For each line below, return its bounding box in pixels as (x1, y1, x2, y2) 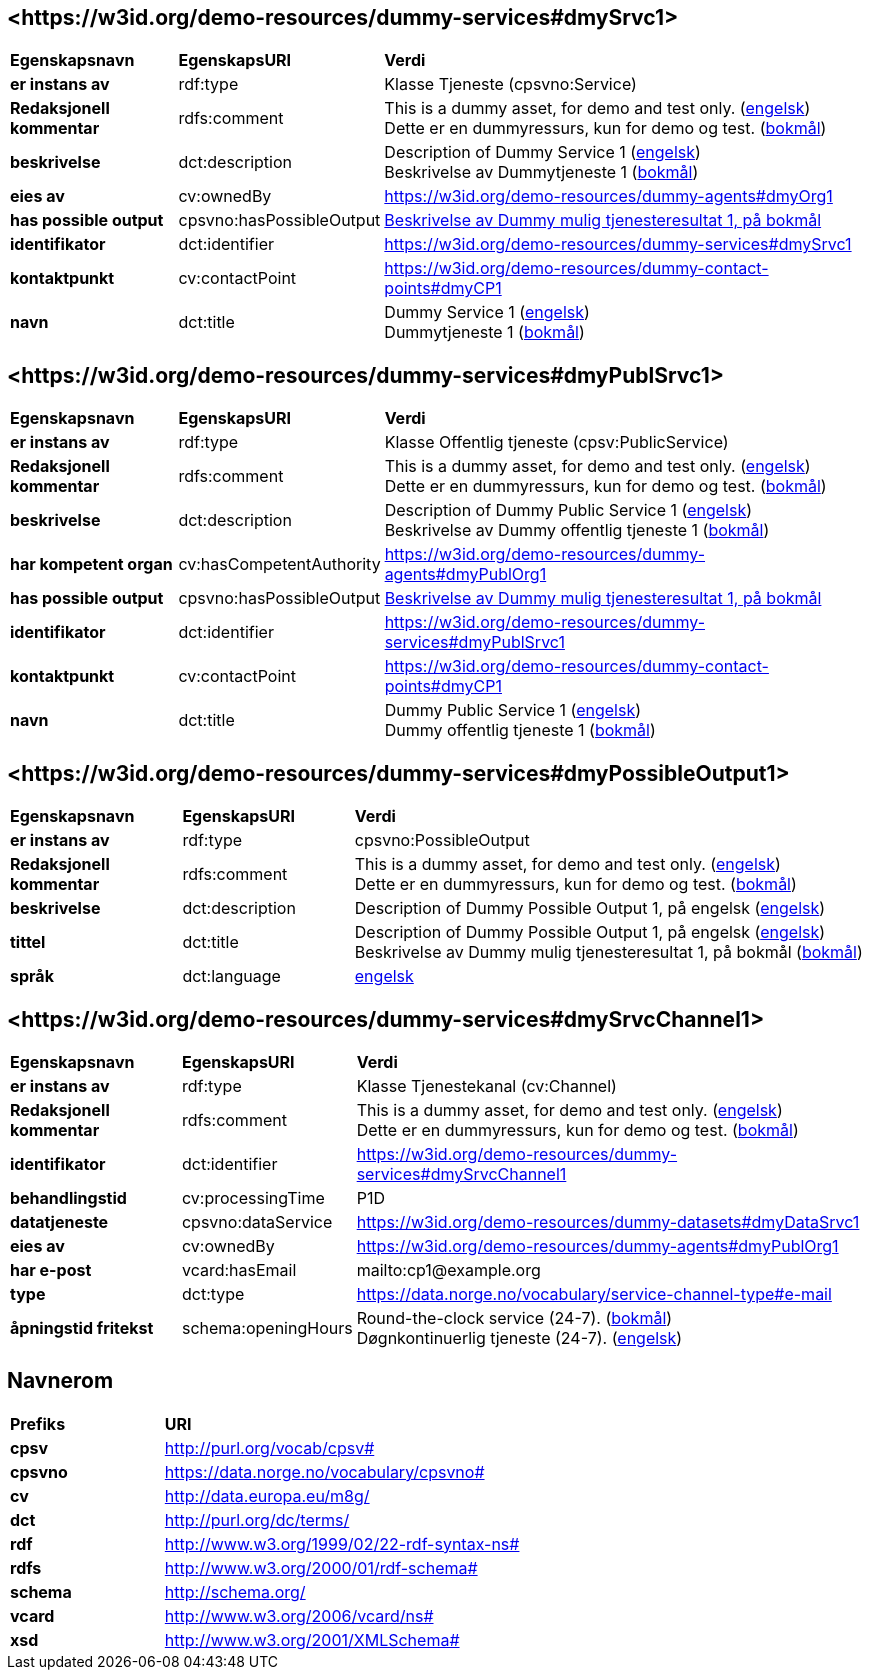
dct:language (182, 966, 281, 987)
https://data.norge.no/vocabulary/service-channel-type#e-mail (356, 1283, 832, 1304)
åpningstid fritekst (10, 1317, 154, 1338)
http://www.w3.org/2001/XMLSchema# (164, 1629, 460, 1650)
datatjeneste (10, 1211, 109, 1232)
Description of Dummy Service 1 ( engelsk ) (384, 142, 701, 163)
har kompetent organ (10, 554, 173, 575)
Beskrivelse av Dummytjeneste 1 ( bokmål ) (384, 162, 699, 183)
